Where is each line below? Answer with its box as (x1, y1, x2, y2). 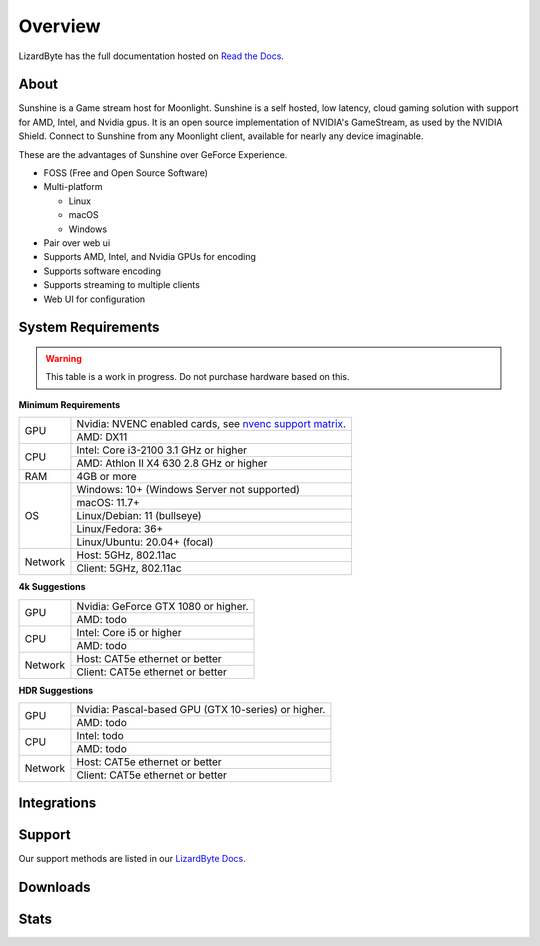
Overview (18, 15, 101, 37)
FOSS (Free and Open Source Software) (43, 167, 209, 179)
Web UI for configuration (43, 293, 146, 305)
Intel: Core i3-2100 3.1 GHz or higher (76, 443, 248, 457)
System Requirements (18, 319, 160, 336)
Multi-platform (43, 181, 103, 193)
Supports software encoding (43, 265, 162, 277)
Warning (45, 352, 82, 364)
